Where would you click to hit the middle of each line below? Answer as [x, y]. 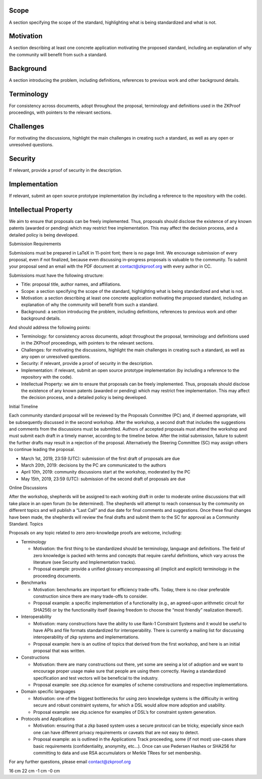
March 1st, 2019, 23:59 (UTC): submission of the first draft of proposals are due [100, 458]
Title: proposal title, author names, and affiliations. [71, 284]
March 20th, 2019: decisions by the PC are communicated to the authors [94, 465]
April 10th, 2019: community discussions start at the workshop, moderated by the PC [106, 472]
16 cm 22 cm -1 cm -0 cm [34, 771]
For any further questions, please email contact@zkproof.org [70, 762]
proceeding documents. [57, 576]
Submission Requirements [35, 244]
